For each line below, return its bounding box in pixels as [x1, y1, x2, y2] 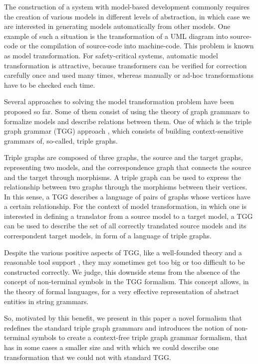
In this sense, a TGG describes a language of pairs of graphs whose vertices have [4, 191, 251, 201]
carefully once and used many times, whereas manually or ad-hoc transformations [4, 70, 254, 80]
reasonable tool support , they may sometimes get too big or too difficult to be [4, 257, 245, 267]
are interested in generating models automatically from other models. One [4, 21, 231, 31]
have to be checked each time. [4, 79, 95, 90]
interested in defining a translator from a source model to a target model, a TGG [4, 210, 253, 221]
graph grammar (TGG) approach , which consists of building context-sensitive [4, 126, 244, 136]
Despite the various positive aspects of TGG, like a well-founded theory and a [4, 247, 242, 257]
